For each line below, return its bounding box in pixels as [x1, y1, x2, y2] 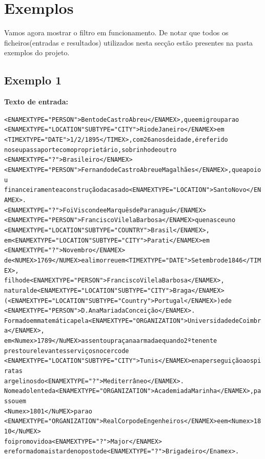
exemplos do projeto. [4, 47, 70, 58]
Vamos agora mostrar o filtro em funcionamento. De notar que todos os [4, 27, 229, 38]
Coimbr [239, 317, 261, 324]
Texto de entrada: [4, 96, 68, 107]
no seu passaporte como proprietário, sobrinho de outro [4, 146, 177, 154]
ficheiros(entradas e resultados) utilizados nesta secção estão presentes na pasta [4, 37, 253, 48]
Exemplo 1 [4, 72, 62, 88]
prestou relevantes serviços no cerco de [4, 347, 129, 355]
